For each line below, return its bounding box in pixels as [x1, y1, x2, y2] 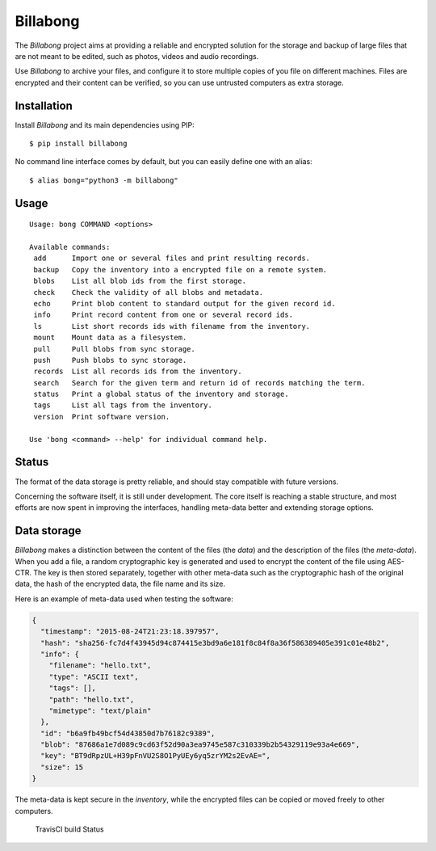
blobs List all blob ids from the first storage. [33, 276, 246, 286]
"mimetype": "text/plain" [48, 706, 152, 715]
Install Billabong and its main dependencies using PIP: [15, 120, 195, 129]
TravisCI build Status [35, 824, 104, 834]
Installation [15, 99, 73, 112]
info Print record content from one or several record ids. [33, 310, 294, 319]
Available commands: [29, 242, 111, 251]
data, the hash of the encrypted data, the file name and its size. [15, 579, 226, 589]
